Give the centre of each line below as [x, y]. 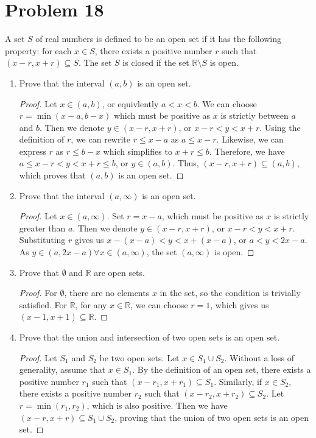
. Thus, [186, 163]
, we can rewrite [100, 139]
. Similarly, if [238, 381]
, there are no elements [107, 293]
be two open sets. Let [139, 357]
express [33, 151]
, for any [91, 304]
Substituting [42, 240]
